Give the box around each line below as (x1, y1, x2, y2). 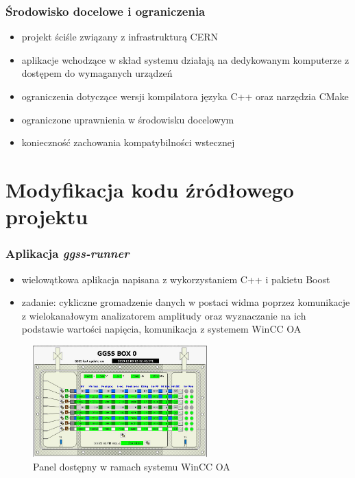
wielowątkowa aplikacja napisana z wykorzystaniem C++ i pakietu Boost (21, 272, 330, 286)
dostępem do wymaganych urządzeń (21, 66, 173, 80)
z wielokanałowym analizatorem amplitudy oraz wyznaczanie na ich (21, 308, 306, 322)
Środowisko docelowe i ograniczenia (5, 2, 206, 19)
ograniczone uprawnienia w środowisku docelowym (21, 112, 234, 126)
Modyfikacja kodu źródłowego (5, 175, 294, 203)
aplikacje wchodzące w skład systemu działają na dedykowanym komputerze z (21, 52, 350, 67)
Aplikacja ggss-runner (5, 245, 130, 262)
